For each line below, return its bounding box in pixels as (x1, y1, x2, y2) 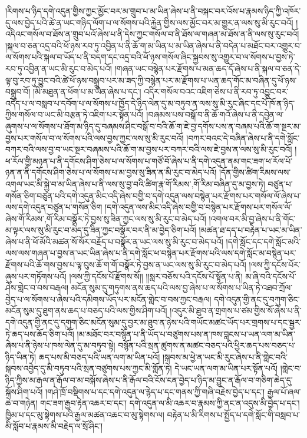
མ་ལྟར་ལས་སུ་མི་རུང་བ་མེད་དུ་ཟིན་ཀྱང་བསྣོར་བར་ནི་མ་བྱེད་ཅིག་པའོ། (5, 224, 196, 236)
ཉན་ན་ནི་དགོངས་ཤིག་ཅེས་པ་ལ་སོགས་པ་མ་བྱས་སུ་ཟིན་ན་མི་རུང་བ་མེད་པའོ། (5, 166, 217, 178)
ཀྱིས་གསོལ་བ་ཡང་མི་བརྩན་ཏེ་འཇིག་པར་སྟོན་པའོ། (5, 108, 144, 121)
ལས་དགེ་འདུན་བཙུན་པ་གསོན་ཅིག (5, 201, 103, 213)
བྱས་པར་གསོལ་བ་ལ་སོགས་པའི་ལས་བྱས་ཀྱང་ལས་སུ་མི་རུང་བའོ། (5, 131, 184, 144)
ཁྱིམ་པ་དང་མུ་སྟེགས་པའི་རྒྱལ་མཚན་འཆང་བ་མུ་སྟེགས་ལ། (5, 408, 164, 420)
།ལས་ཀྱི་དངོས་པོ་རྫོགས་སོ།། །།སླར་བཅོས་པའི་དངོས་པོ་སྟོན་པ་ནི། (69, 270, 243, 282)
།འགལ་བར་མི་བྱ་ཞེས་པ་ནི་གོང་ (209, 212, 296, 224)
